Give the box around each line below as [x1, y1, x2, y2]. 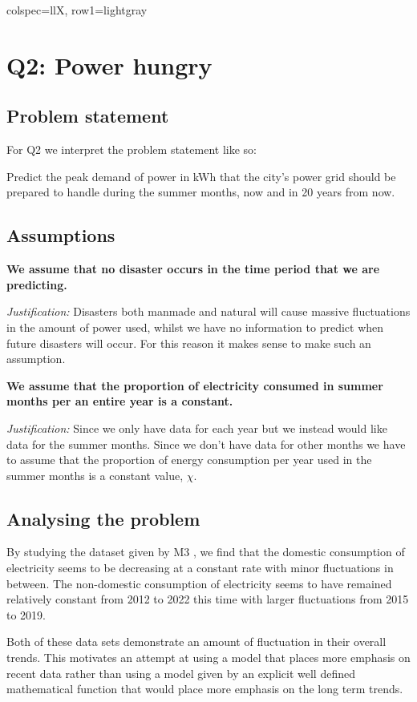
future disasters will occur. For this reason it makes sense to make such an [6, 334, 371, 351]
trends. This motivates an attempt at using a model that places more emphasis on [6, 649, 411, 666]
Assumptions [6, 223, 115, 248]
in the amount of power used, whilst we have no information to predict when [6, 318, 384, 335]
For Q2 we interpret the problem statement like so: [6, 141, 257, 158]
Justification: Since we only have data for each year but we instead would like [6, 419, 387, 436]
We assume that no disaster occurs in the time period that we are [6, 260, 380, 277]
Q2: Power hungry [6, 48, 213, 81]
